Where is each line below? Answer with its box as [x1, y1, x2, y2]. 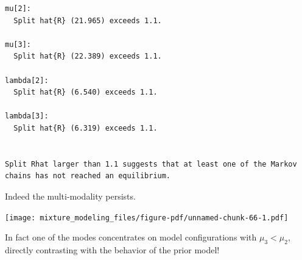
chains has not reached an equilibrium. [5, 172, 171, 181]
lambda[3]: [5, 112, 49, 121]
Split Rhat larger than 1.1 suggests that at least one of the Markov [5, 159, 297, 168]
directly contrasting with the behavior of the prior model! [5, 243, 220, 256]
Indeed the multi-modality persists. [5, 189, 136, 202]
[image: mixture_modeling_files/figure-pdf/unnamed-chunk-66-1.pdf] [5, 213, 289, 222]
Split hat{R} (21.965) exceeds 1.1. [13, 16, 162, 25]
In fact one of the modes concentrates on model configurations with [5, 231, 257, 244]
